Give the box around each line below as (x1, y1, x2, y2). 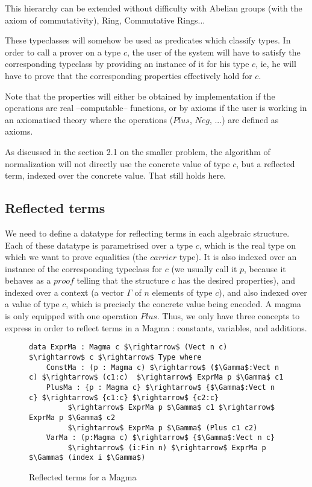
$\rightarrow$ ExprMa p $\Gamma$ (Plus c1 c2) (67, 423, 258, 432)
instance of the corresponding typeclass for (5, 262, 162, 275)
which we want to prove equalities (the (5, 250, 148, 263)
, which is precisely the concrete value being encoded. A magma (66, 298, 301, 310)
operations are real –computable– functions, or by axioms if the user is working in (5, 101, 307, 114)
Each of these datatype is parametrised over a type (5, 238, 193, 251)
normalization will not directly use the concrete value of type (5, 157, 230, 170)
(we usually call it (171, 262, 237, 275)
